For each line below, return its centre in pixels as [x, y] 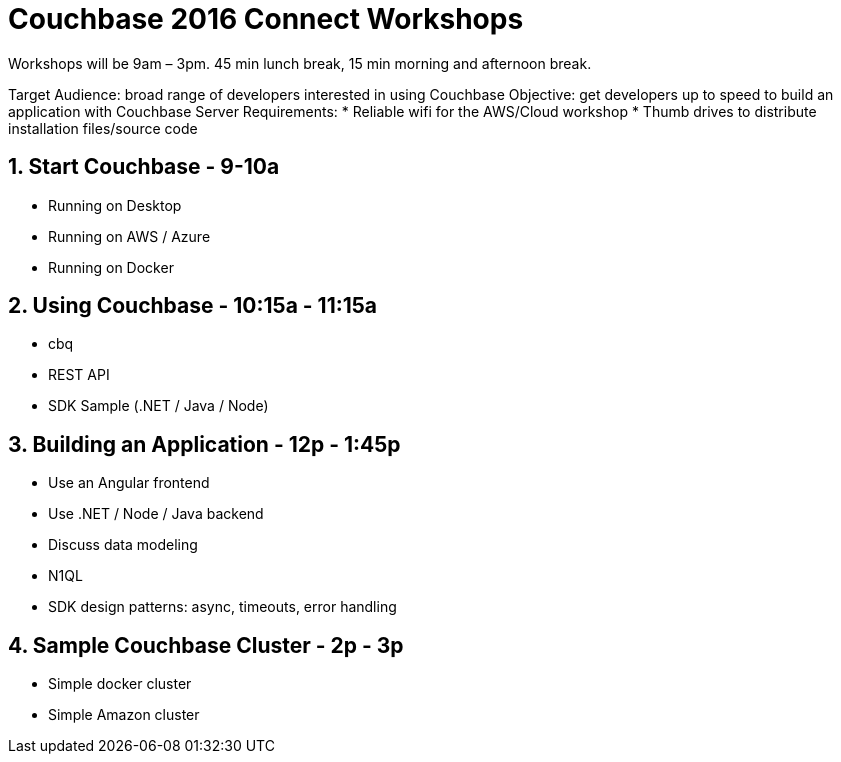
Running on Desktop [115, 205]
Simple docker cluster [120, 684]
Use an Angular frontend [129, 483]
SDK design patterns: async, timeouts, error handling [222, 607]
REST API [79, 375]
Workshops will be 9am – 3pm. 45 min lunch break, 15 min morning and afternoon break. [300, 63]
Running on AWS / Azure [129, 236]
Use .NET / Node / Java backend [156, 514]
